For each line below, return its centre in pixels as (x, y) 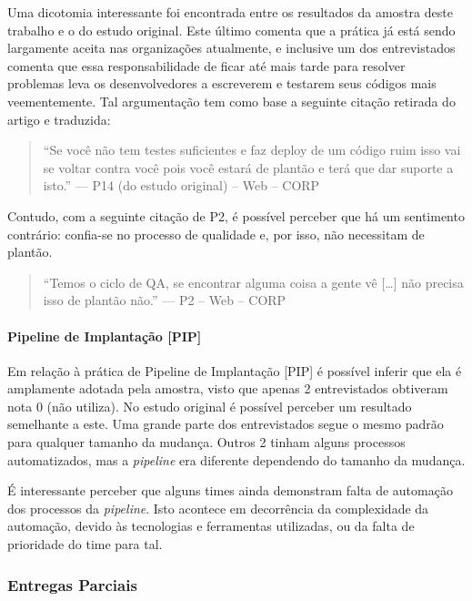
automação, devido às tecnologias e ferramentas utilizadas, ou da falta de (211, 526)
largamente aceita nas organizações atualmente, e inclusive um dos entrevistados (231, 48)
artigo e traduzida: (59, 119)
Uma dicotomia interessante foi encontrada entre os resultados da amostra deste (230, 12)
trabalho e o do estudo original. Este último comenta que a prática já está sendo (231, 30)
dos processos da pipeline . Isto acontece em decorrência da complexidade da (218, 508)
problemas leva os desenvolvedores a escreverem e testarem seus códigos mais (222, 83)
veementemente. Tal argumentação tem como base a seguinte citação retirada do (231, 101)
